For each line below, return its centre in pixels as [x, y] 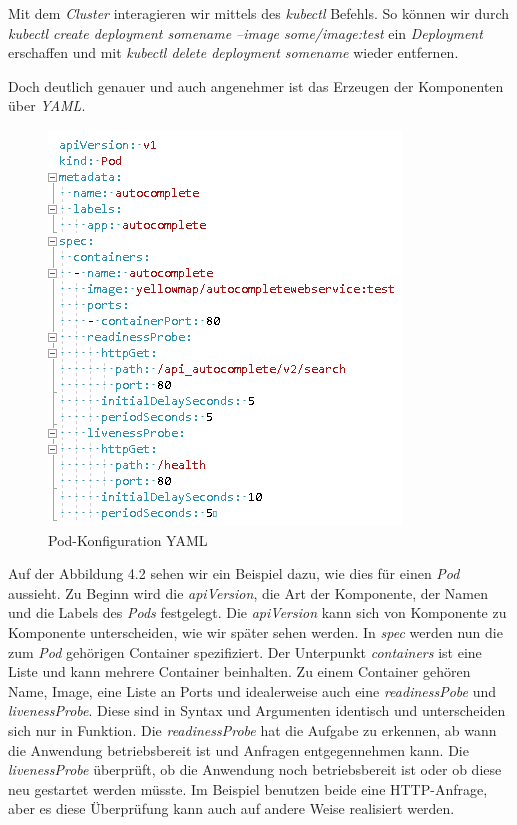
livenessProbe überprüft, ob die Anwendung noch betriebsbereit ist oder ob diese [255, 769]
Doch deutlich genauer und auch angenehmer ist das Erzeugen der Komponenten [256, 85]
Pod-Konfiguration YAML [128, 539]
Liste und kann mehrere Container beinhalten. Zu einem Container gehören [239, 671]
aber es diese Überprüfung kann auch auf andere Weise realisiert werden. [231, 808]
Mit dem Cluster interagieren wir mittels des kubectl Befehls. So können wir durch [259, 13]
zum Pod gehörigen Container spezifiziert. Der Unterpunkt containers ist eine [245, 651]
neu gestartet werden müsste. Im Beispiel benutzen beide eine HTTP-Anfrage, [248, 788]
